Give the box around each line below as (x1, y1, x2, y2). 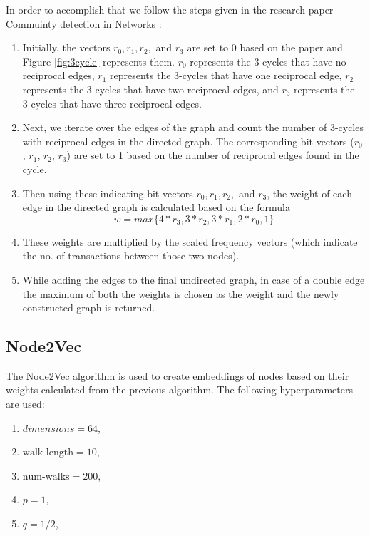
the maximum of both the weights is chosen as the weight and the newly (22, 286, 339, 301)
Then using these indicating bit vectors (22, 185, 193, 200)
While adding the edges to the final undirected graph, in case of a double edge (22, 272, 365, 287)
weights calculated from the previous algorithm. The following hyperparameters (6, 382, 353, 397)
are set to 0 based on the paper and (187, 40, 343, 55)
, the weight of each (267, 185, 352, 200)
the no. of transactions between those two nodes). (22, 248, 240, 263)
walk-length (22, 448, 73, 458)
